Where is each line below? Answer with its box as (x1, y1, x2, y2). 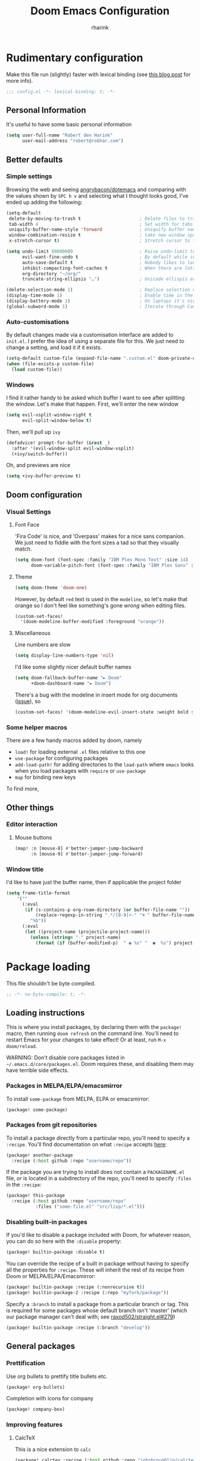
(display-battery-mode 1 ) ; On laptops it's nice (6, 298, 198, 304)
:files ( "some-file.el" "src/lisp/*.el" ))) (35, 1204, 145, 1210)
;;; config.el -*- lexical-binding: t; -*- (6, 88, 116, 95)
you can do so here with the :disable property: (6, 1238, 122, 1245)
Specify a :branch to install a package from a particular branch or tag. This (6, 1301, 189, 1308)
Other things (6, 803, 54, 813)
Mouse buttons (14, 834, 52, 841)
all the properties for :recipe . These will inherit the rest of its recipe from (6, 1266, 185, 1273)
